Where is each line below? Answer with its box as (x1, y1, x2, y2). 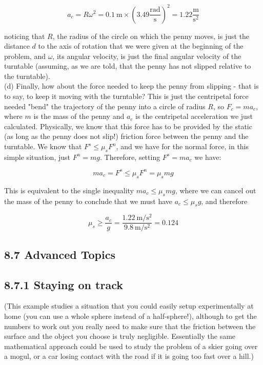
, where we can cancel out (175, 185, 256, 195)
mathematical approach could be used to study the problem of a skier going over (4, 340, 258, 351)
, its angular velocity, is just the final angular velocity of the (52, 50, 241, 61)
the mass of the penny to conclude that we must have (4, 195, 173, 206)
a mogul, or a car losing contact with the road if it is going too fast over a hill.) (4, 351, 254, 361)
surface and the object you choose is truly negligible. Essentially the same (4, 331, 236, 341)
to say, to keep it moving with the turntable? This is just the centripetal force (4, 91, 249, 102)
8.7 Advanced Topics (4, 246, 115, 262)
